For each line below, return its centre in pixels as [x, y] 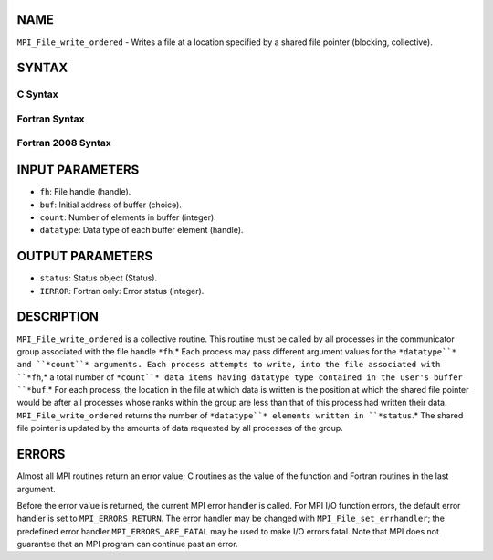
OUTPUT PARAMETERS [85, 256]
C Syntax [37, 94]
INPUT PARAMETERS [78, 170]
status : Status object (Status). [99, 278]
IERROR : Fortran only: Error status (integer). [122, 291]
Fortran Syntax [51, 119]
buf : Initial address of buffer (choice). [111, 205]
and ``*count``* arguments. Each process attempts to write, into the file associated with [229, 365]
